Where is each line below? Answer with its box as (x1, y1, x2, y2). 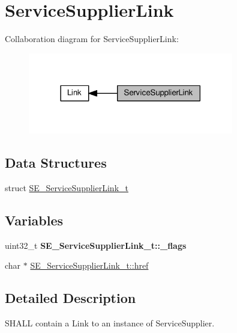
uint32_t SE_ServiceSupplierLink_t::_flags (5, 239, 187, 251)
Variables (5, 211, 64, 230)
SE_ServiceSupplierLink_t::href (30, 259, 149, 272)
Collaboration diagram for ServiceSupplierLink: (5, 32, 179, 45)
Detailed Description (5, 289, 136, 307)
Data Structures (5, 153, 107, 172)
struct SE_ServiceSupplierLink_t (5, 182, 128, 194)
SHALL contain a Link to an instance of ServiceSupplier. (5, 317, 215, 329)
